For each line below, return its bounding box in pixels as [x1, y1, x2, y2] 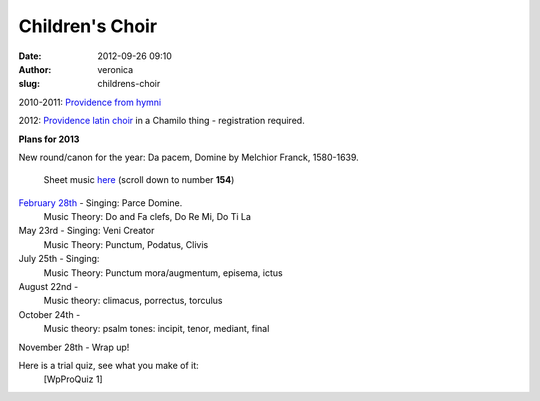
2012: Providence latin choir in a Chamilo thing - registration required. [18, 115, 305, 127]
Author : [18, 63, 52, 75]
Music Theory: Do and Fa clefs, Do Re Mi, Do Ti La [43, 211, 252, 223]
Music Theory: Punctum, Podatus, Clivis [43, 238, 209, 250]
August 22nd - [18, 281, 79, 293]
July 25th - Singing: [18, 253, 100, 265]
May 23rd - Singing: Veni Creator [18, 225, 155, 237]
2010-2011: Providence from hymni [18, 96, 162, 108]
